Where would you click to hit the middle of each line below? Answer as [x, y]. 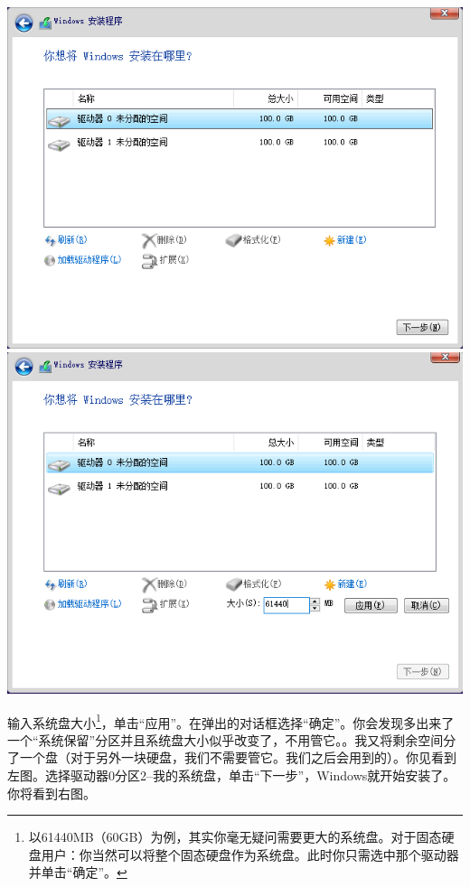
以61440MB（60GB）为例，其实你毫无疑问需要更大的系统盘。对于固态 [235, 837]
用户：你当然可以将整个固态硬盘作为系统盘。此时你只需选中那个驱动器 [250, 854]
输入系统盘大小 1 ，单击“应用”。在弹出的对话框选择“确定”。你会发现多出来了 [231, 721]
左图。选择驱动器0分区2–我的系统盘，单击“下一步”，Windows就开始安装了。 [232, 775]
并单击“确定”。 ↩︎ [78, 872]
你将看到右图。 [52, 793]
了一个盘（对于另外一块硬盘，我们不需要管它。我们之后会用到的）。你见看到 [232, 757]
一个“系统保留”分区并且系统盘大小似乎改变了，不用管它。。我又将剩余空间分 [232, 739]
